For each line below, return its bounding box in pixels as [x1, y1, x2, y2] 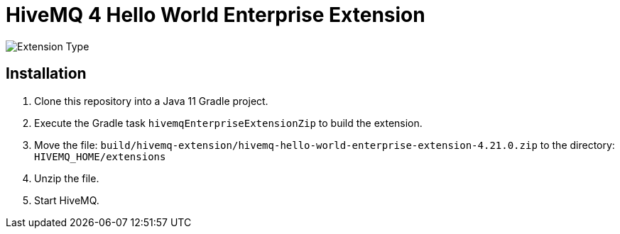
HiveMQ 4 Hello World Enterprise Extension [6, 3, 425, 27]
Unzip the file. [34, 172, 99, 184]
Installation [6, 65, 87, 83]
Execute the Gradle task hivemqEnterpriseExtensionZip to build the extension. [34, 116, 423, 129]
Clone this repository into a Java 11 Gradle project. [34, 94, 268, 107]
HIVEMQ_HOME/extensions [34, 150, 166, 162]
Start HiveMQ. [34, 194, 99, 206]
